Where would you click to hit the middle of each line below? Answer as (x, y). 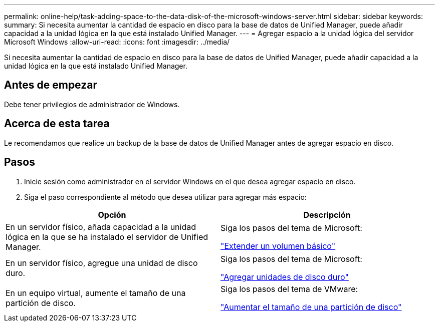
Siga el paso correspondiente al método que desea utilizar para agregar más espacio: (165, 197)
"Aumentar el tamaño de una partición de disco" (311, 307)
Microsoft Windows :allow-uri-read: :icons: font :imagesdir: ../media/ (117, 42)
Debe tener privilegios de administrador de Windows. (92, 104)
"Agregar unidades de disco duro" (285, 277)
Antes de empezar (51, 85)
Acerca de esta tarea (57, 124)
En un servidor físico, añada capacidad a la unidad (101, 227)
